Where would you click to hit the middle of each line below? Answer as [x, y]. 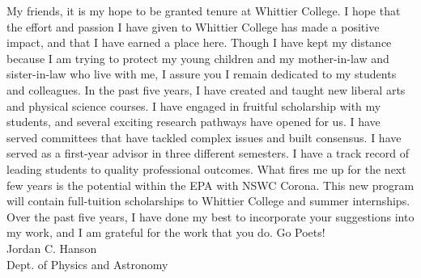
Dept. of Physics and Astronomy [87, 264]
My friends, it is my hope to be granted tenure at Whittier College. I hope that [204, 11]
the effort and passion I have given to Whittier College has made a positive [193, 26]
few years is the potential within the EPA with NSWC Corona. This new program [210, 185]
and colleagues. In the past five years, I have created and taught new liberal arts [206, 89]
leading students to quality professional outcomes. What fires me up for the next [206, 168]
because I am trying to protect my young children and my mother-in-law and [198, 58]
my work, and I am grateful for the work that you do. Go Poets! [166, 232]
